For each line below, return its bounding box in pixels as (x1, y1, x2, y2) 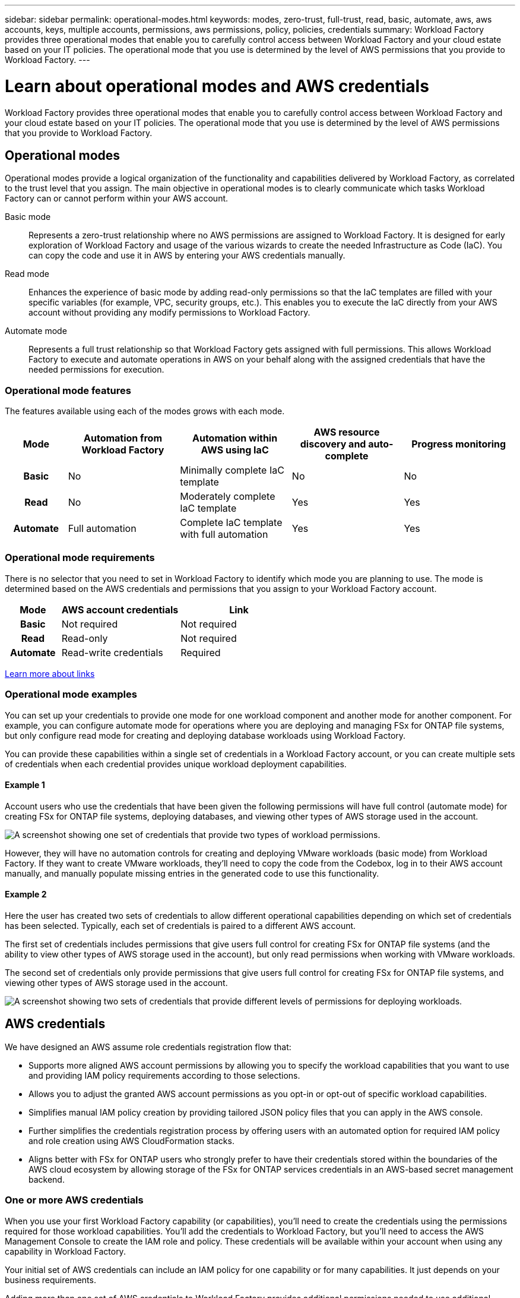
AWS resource (313, 426, 380, 439)
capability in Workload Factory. (5, 1246, 126, 1256)
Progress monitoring (411, 438, 506, 450)
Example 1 (5, 780, 45, 790)
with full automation (180, 528, 268, 541)
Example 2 (5, 889, 47, 900)
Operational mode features (5, 384, 131, 396)
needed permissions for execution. (28, 364, 164, 375)
